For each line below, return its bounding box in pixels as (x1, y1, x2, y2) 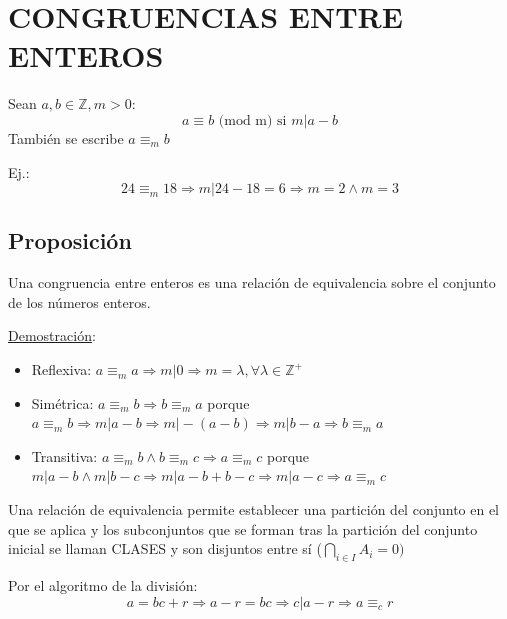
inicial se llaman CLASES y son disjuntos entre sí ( (8, 538, 322, 559)
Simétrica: (31, 392, 94, 413)
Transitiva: (31, 445, 98, 466)
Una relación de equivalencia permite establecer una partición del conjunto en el (8, 499, 500, 520)
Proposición (8, 225, 132, 256)
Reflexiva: (31, 359, 92, 380)
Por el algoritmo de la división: (8, 575, 198, 596)
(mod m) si (218, 113, 287, 128)
